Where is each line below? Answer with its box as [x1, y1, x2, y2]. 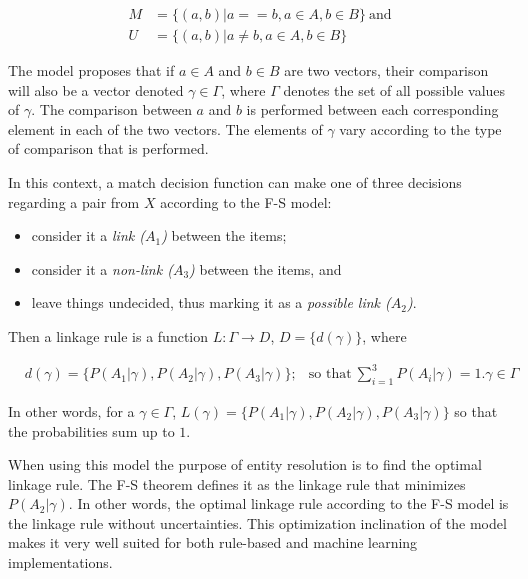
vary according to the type [339, 118, 502, 139]
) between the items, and [189, 258, 342, 279]
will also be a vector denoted [8, 79, 184, 100]
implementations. [8, 552, 113, 573]
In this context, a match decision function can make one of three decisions [8, 172, 462, 193]
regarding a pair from [8, 191, 140, 212]
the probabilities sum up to [8, 420, 175, 441]
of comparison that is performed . [8, 138, 209, 159]
